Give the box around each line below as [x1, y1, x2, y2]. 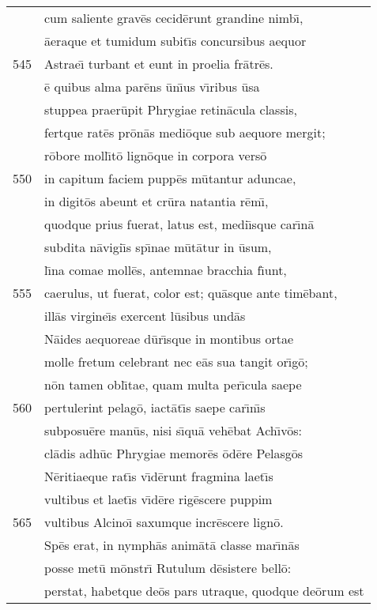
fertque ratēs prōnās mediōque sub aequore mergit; [44, 123, 326, 141]
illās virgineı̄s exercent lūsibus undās [44, 307, 246, 325]
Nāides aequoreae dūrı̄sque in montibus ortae [44, 329, 294, 348]
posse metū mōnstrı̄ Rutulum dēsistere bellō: [44, 559, 292, 577]
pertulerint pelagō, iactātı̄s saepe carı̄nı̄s [44, 398, 266, 416]
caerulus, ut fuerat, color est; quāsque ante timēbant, [44, 284, 337, 302]
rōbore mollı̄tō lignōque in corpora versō [44, 146, 267, 164]
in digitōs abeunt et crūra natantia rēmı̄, [44, 192, 269, 210]
